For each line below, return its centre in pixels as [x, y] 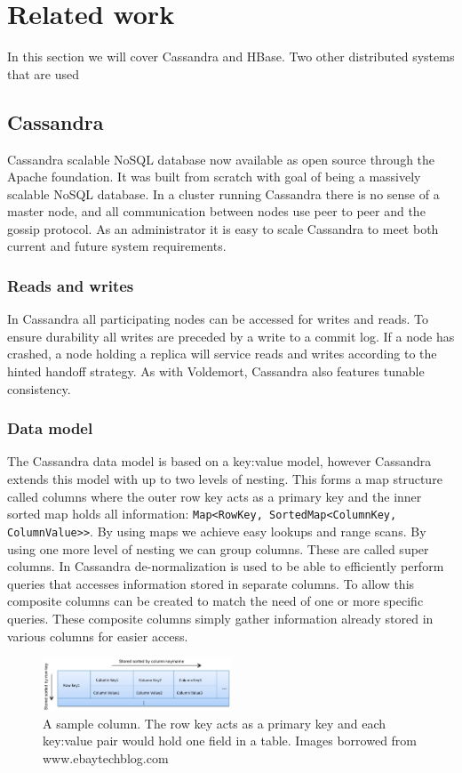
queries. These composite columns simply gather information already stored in [220, 618]
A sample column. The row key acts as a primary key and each [215, 723]
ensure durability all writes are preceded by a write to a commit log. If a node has [231, 336]
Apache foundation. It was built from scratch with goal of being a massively [214, 177]
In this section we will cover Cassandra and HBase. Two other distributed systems [231, 56]
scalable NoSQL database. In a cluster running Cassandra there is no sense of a [223, 193]
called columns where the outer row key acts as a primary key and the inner [215, 496]
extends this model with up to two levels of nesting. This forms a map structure [225, 479]
